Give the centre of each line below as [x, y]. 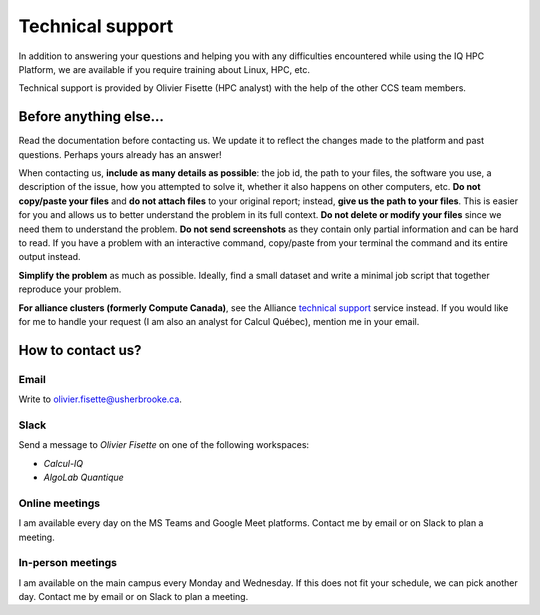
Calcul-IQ [63, 463]
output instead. [49, 257]
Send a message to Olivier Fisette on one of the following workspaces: [164, 445]
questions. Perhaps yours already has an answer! [120, 154]
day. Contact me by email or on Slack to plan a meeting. [133, 597]
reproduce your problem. [70, 289]
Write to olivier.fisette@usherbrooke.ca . [100, 399]
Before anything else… [91, 116]
